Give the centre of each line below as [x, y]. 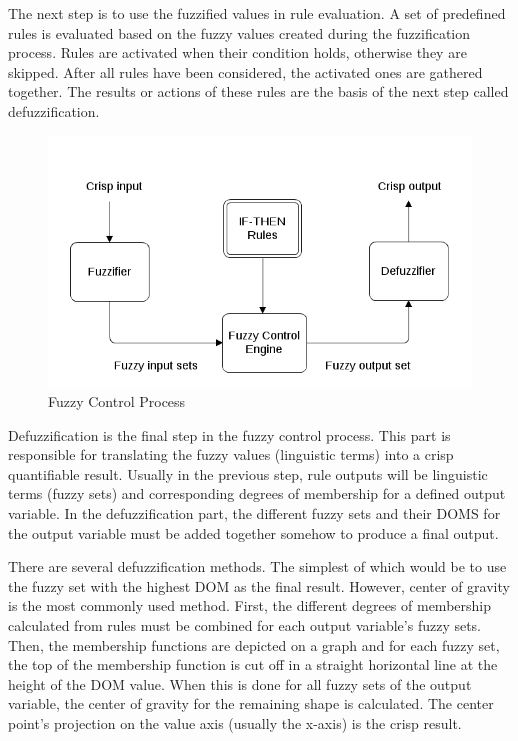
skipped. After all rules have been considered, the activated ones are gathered [245, 71]
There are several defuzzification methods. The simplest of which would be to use [257, 566]
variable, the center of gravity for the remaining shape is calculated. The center [251, 703]
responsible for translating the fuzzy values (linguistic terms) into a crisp [231, 454]
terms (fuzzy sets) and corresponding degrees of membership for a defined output [257, 493]
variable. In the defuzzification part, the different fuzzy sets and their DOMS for [254, 513]
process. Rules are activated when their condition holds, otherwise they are [237, 52]
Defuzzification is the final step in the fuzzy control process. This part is [229, 434]
